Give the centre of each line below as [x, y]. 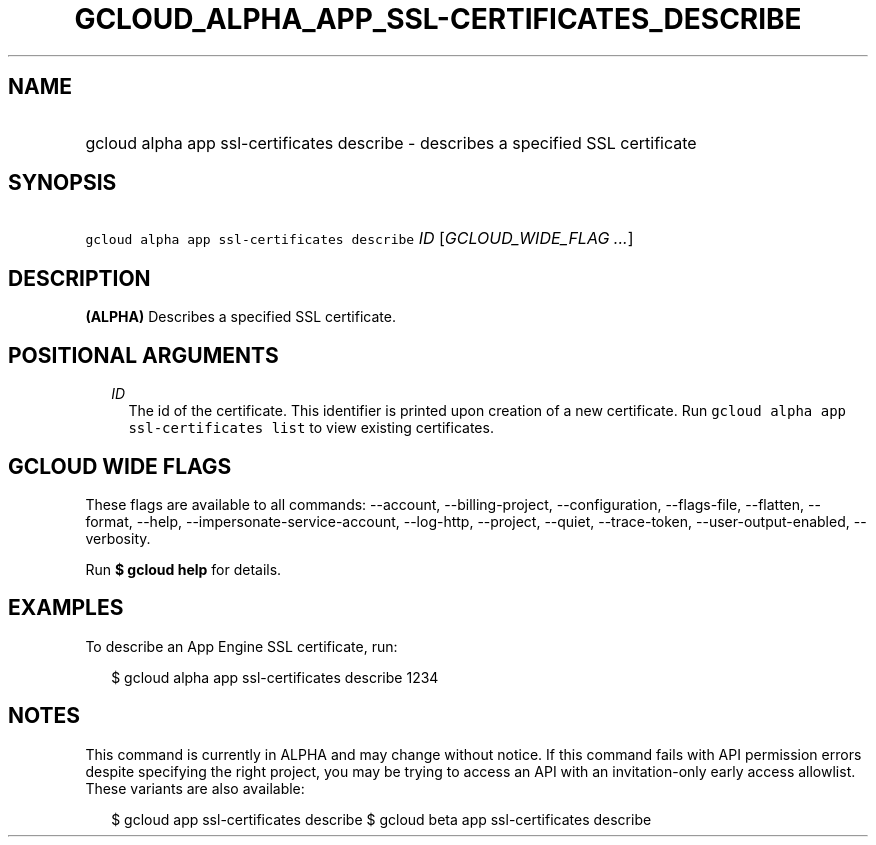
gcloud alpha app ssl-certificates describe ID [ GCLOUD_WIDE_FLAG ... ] [359, 238]
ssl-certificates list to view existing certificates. [311, 428]
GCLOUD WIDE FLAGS [120, 466]
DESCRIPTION [79, 278]
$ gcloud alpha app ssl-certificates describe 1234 [275, 677]
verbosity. [118, 538]
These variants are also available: [195, 788]
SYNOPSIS [62, 183]
